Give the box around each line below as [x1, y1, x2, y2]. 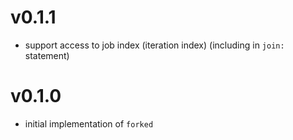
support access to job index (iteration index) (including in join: [24, 39, 285, 51]
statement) [24, 49, 70, 61]
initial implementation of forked [24, 117, 154, 130]
